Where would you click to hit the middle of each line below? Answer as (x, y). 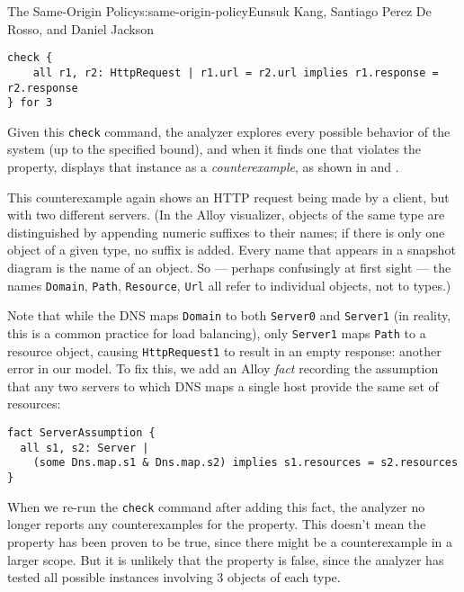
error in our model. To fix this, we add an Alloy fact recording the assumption (223, 368)
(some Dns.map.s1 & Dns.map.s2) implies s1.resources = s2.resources (245, 463)
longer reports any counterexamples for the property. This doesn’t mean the (217, 524)
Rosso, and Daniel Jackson (80, 28)
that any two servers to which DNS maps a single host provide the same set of (223, 386)
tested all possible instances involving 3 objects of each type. (174, 577)
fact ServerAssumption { (81, 433)
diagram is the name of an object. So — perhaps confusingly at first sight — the (229, 268)
